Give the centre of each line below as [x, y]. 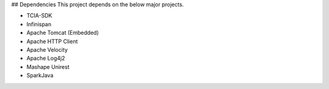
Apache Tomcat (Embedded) [63, 33]
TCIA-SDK [39, 16]
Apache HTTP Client [52, 41]
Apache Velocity [47, 49]
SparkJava [40, 76]
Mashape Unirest [48, 66]
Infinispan [39, 24]
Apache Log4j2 [46, 59]
